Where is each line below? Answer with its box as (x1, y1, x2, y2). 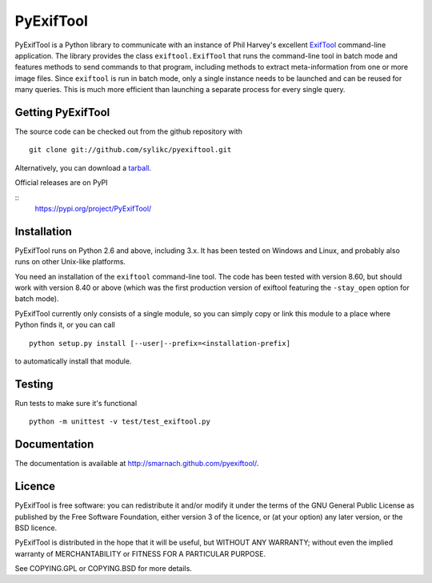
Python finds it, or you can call (14, 320, 115, 330)
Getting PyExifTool (14, 105, 110, 119)
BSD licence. (14, 523, 58, 533)
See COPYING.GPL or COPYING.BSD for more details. (14, 564, 192, 573)
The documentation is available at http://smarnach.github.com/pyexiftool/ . (14, 459, 259, 468)
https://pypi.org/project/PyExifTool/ (34, 203, 152, 213)
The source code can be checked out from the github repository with (14, 127, 243, 136)
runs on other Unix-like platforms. (14, 257, 126, 267)
